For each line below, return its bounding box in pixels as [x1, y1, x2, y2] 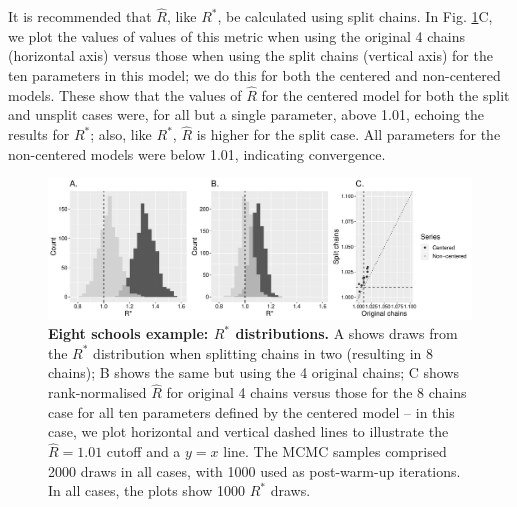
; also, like [90, 124, 152, 145]
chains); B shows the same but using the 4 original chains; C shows [48, 362, 460, 383]
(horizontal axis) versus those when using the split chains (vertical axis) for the [8, 45, 493, 66]
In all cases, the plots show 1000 [48, 480, 246, 501]
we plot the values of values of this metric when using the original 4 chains [8, 25, 465, 46]
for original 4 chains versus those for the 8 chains [166, 382, 467, 403]
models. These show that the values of [8, 84, 242, 105]
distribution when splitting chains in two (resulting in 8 [93, 342, 434, 363]
